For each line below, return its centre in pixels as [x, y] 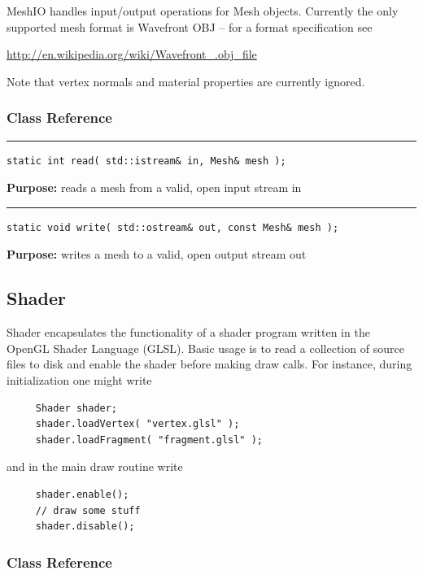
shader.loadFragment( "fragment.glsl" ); [149, 440]
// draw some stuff [88, 510]
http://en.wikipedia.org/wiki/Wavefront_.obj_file [132, 54]
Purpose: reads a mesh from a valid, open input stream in [154, 187]
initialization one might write [79, 379]
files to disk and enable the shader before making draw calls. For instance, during [209, 364]
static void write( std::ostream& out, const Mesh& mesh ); [173, 227]
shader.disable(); [85, 527]
